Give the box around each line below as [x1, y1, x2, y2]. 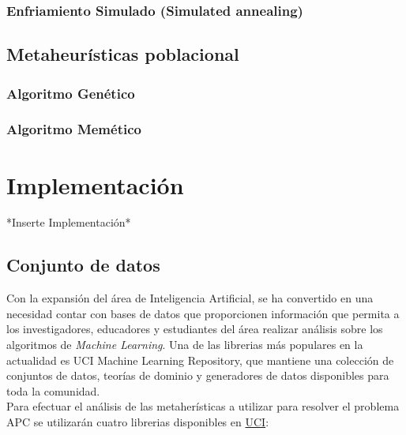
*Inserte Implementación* [6, 214, 131, 231]
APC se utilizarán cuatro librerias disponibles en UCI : [6, 413, 269, 429]
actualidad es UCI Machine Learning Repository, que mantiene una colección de [6, 351, 394, 368]
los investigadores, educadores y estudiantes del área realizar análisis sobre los [6, 321, 383, 337]
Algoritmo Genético [6, 83, 135, 103]
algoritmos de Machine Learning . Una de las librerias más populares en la [6, 336, 363, 353]
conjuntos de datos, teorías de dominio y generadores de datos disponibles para [6, 367, 389, 384]
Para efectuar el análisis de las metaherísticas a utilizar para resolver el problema [6, 398, 400, 414]
